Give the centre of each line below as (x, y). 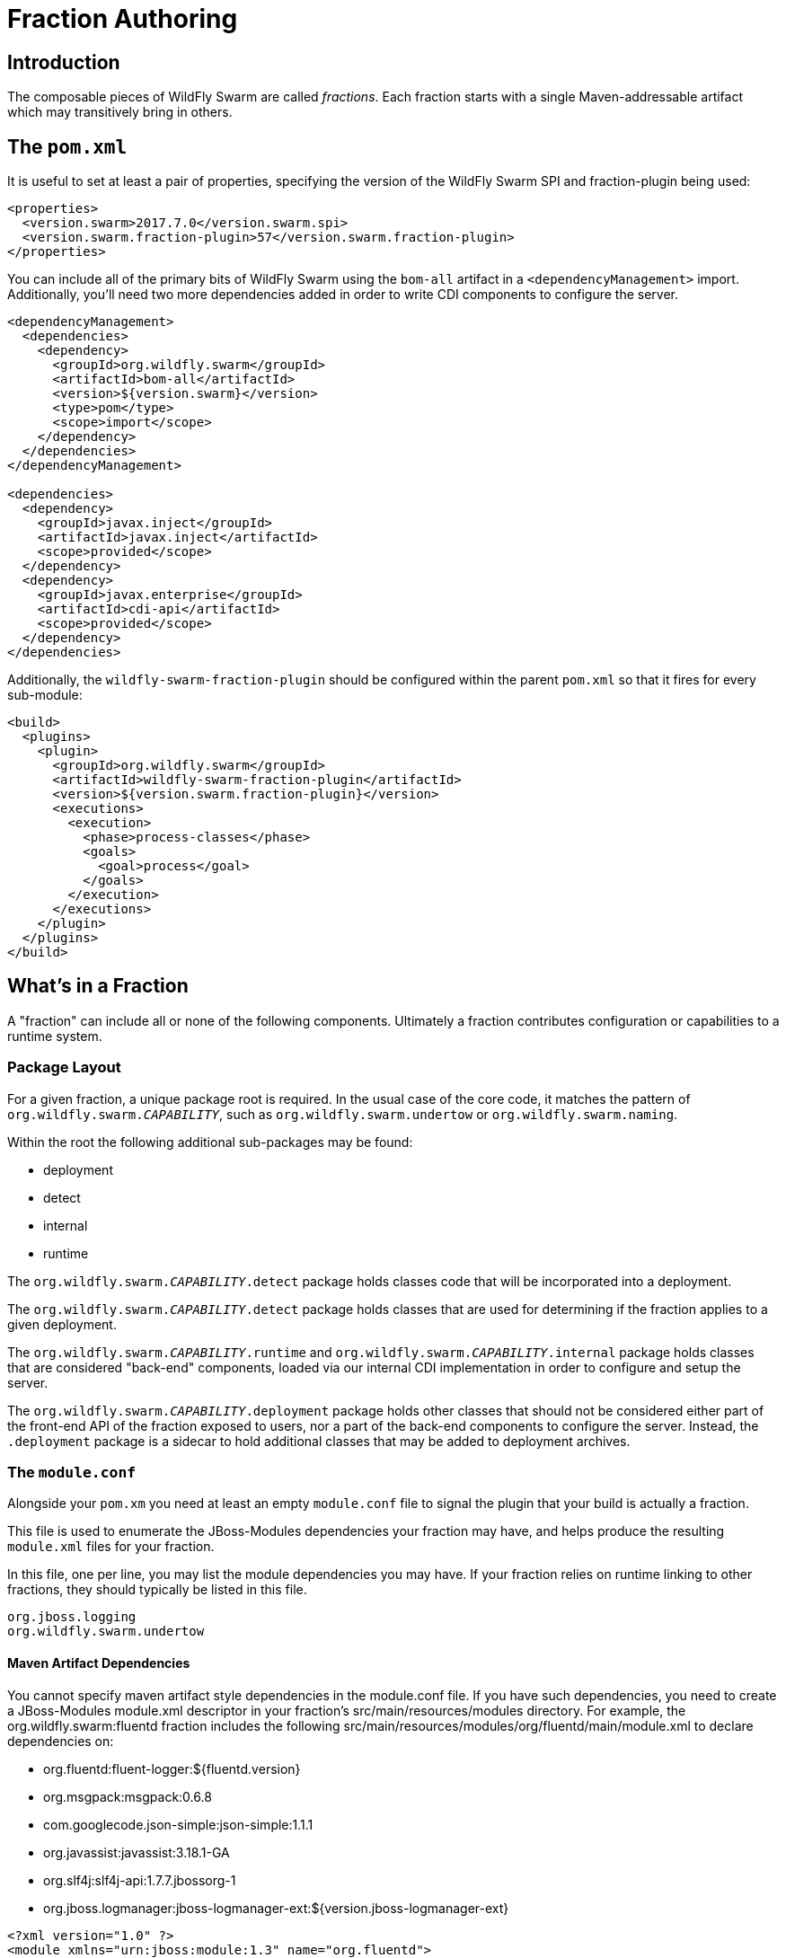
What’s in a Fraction (98, 986)
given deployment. (62, 1324)
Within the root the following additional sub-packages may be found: (210, 1142)
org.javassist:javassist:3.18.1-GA (137, 1852)
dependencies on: (61, 1741)
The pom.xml (67, 146)
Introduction (64, 62)
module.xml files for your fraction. (111, 1547)
